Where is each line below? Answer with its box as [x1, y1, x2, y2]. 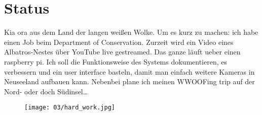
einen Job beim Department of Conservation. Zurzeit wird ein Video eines [4, 36, 234, 47]
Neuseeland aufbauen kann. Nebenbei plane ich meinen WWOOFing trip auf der [4, 76, 255, 87]
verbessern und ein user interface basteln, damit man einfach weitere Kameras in [4, 66, 255, 77]
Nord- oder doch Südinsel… [4, 86, 88, 96]
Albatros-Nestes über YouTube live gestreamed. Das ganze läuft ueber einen [4, 46, 241, 57]
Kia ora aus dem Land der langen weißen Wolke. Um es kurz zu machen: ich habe [4, 27, 258, 37]
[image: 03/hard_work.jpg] [24, 104, 115, 111]
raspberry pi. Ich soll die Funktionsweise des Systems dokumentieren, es [4, 56, 228, 67]
